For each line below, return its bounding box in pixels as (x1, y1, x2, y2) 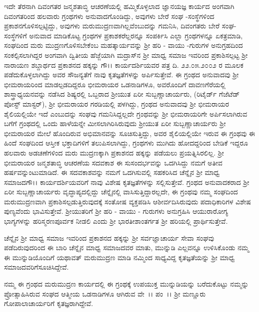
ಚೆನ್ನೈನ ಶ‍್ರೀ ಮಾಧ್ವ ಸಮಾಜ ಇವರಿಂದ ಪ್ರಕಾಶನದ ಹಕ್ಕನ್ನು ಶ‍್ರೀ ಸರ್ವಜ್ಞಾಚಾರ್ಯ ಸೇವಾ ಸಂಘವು (4, 232, 214, 243)
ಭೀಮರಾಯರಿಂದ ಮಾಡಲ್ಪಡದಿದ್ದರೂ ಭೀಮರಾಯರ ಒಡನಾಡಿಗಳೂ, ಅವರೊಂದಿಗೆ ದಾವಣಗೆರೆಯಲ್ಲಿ (4, 79, 226, 89)
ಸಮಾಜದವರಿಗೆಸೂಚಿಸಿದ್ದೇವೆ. (4, 262, 69, 272)
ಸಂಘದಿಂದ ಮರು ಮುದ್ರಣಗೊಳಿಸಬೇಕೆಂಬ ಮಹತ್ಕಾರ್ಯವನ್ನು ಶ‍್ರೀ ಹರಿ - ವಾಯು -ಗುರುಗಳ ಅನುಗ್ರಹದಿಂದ (4, 40, 243, 50)
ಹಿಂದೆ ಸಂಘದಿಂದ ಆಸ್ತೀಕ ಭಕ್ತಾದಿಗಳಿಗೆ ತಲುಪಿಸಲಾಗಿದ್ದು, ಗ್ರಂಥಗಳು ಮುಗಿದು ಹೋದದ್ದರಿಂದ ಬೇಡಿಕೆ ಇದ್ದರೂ (4, 138, 248, 148)
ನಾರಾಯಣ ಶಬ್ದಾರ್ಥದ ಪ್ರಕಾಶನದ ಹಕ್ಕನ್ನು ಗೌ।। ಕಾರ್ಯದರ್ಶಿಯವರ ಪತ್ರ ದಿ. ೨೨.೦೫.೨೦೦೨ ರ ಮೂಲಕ (4, 59, 244, 70)
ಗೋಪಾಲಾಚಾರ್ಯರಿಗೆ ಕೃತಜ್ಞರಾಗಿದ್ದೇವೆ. (4, 298, 93, 309)
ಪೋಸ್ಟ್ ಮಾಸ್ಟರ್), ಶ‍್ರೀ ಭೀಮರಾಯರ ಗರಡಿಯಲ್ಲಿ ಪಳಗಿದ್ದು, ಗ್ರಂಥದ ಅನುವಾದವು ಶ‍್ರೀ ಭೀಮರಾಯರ (4, 98, 229, 109)
